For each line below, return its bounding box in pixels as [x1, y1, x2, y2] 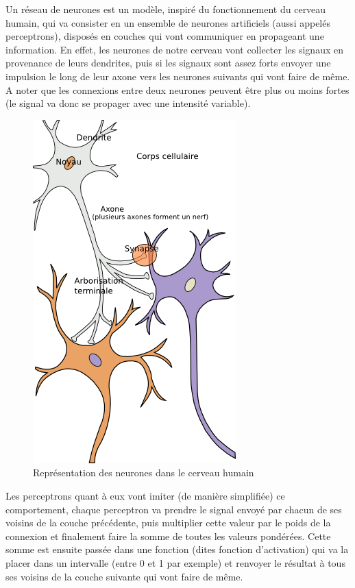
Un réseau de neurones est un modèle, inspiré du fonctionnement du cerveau [5, 2, 326, 16]
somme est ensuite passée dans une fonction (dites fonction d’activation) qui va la [5, 542, 349, 556]
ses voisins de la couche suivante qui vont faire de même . [5, 569, 243, 583]
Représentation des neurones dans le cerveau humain [33, 465, 254, 480]
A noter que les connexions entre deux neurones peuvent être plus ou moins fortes [5, 82, 350, 97]
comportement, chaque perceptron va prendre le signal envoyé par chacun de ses [5, 502, 342, 516]
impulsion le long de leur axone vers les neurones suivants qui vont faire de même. [5, 69, 350, 83]
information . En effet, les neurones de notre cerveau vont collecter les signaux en [5, 42, 343, 56]
